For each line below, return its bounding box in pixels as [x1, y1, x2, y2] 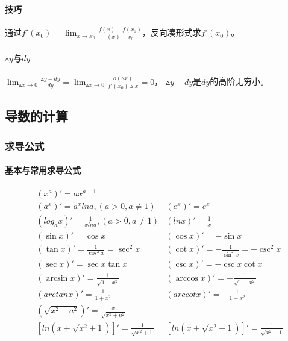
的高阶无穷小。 [210, 75, 269, 87]
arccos [175, 274, 198, 283]
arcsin [46, 274, 68, 283]
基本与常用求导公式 [5, 164, 81, 177]
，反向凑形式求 [142, 26, 201, 39]
